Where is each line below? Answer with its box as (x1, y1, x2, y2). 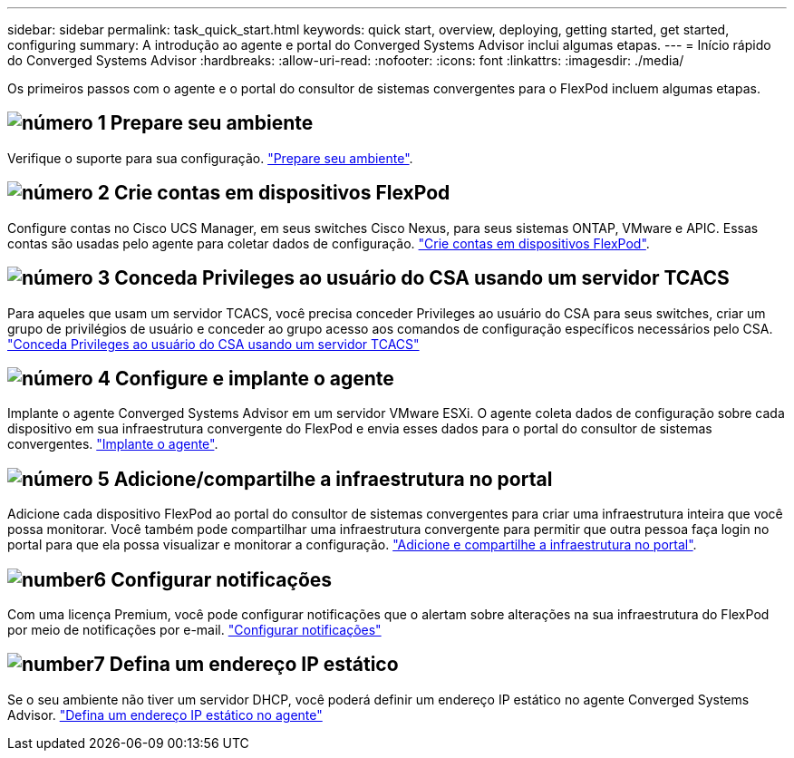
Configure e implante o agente (114, 366, 394, 390)
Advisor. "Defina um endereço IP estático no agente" (7, 706, 323, 723)
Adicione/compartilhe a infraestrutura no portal (113, 467, 553, 491)
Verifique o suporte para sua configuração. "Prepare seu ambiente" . (7, 150, 413, 166)
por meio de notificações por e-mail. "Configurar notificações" (7, 622, 382, 638)
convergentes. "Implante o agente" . (7, 436, 218, 452)
